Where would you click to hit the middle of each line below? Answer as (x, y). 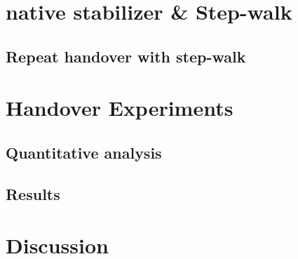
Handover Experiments (120, 108)
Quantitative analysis (84, 152)
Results (33, 193)
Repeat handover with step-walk (126, 56)
